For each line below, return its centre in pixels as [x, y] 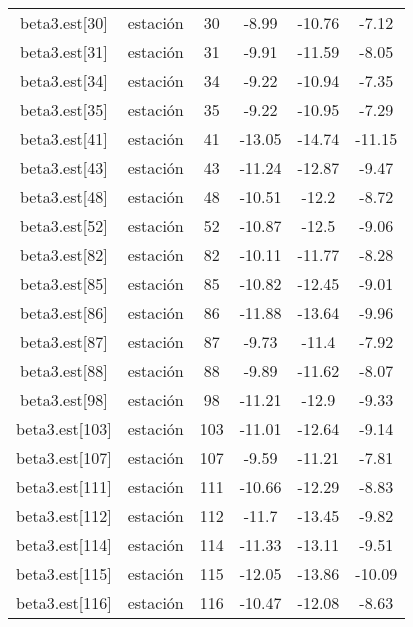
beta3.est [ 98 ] [64, 399]
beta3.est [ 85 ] [64, 283]
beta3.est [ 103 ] [64, 428]
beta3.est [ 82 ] [64, 254]
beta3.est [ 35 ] [64, 109]
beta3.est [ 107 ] [64, 457]
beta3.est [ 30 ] [64, 22]
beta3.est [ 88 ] [64, 370]
